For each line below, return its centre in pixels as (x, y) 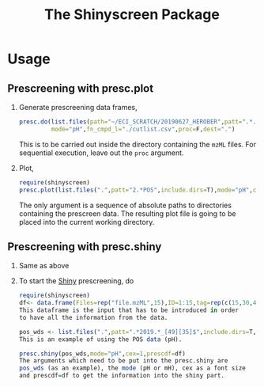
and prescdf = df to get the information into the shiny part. (122, 376)
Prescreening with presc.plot (81, 88)
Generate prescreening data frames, (78, 107)
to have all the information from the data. (93, 317)
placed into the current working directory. (87, 222)
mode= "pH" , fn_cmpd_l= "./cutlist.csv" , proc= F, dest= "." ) (143, 129)
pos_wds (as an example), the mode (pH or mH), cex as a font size (132, 368)
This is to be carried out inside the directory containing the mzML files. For (137, 144)
